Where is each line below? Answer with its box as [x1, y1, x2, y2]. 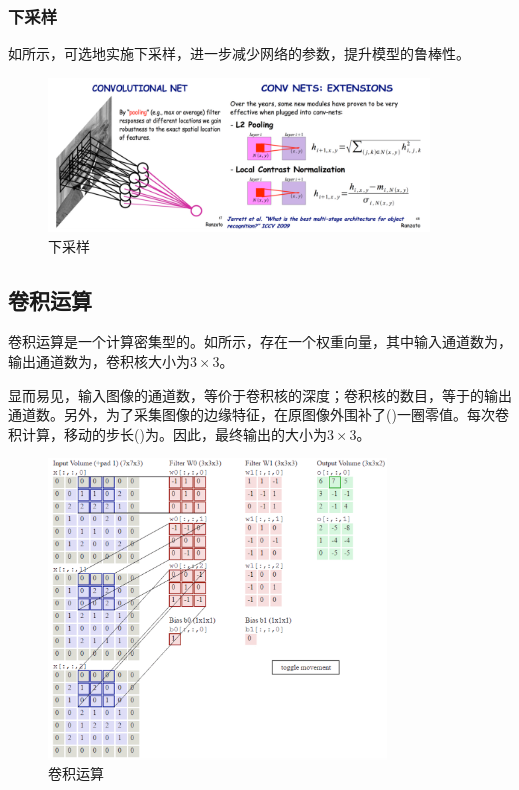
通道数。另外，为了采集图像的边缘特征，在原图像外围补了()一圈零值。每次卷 [8, 404, 509, 425]
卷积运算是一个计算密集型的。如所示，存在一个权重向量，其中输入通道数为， [8, 331, 512, 352]
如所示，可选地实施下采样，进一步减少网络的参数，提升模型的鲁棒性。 [8, 43, 470, 64]
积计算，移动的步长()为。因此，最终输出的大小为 [8, 423, 327, 444]
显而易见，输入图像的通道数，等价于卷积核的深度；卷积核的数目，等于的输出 [8, 384, 512, 405]
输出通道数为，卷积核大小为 [8, 351, 190, 372]
